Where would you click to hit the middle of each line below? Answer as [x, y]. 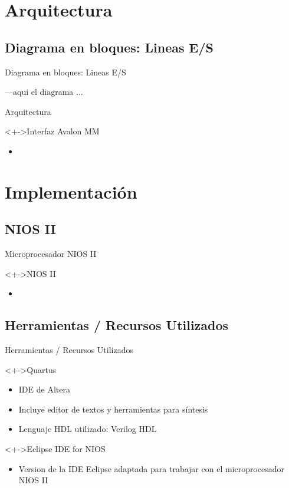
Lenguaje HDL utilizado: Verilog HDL [88, 429]
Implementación [71, 191]
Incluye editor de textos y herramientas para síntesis [113, 409]
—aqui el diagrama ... [44, 92]
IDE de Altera [44, 389]
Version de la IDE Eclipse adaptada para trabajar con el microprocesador [152, 468]
